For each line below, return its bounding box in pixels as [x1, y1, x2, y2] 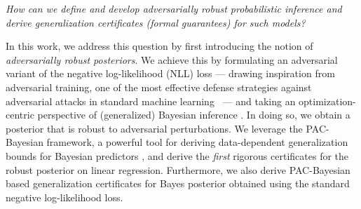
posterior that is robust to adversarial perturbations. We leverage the [6, 121, 303, 135]
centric [6, 107, 34, 122]
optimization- [299, 93, 356, 108]
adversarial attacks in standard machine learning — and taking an [6, 93, 296, 108]
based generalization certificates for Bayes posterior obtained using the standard [6, 176, 350, 191]
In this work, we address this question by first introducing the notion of [6, 39, 313, 53]
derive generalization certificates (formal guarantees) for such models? [6, 15, 306, 29]
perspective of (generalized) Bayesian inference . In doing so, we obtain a [37, 107, 350, 122]
